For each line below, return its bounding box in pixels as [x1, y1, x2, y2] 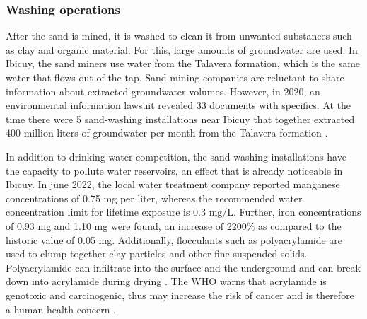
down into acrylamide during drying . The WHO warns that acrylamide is [6, 274, 327, 289]
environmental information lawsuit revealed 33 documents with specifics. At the [6, 98, 351, 112]
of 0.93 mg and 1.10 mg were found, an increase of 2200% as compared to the [6, 218, 342, 233]
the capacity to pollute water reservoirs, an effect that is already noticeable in [6, 163, 343, 178]
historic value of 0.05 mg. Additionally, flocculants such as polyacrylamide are [6, 232, 343, 247]
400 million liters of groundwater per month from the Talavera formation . [6, 125, 328, 140]
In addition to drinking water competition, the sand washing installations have [6, 149, 346, 163]
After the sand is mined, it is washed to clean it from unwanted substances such [6, 28, 352, 43]
